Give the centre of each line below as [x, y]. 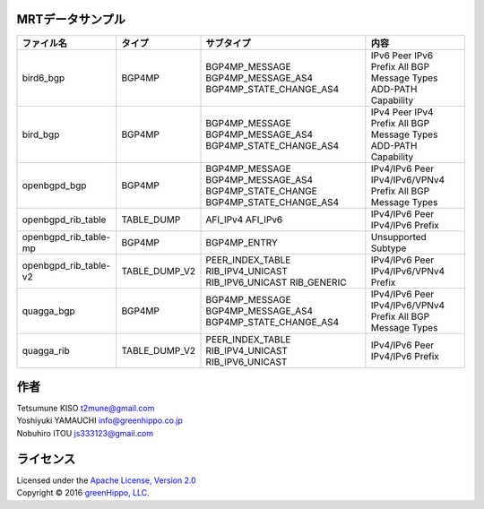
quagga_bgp [48, 311]
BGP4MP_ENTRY [242, 242]
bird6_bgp [43, 78]
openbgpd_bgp [54, 185]
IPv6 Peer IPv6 [402, 56]
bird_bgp [41, 134]
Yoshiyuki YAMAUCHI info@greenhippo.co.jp [100, 420]
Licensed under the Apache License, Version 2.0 [106, 480]
